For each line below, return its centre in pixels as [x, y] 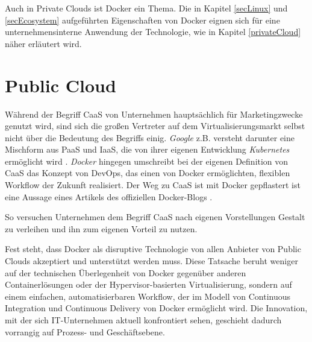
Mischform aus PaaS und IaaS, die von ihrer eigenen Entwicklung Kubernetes [147, 149]
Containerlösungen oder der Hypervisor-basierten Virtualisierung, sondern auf [148, 284]
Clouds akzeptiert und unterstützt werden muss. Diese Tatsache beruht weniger [151, 261]
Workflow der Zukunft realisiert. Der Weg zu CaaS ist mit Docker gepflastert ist [153, 185]
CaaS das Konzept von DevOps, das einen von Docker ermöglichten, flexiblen [148, 173]
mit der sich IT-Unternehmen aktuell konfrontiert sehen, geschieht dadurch [143, 320]
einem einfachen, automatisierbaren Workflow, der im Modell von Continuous [148, 296]
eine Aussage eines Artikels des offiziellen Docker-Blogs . [109, 196]
